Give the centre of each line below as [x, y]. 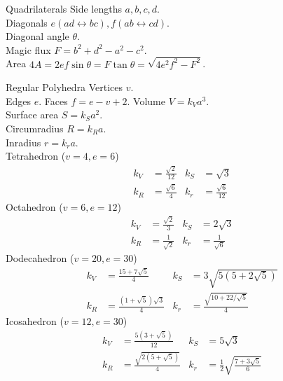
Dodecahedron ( [40, 258]
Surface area [32, 115]
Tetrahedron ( [36, 156]
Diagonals [27, 22]
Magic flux [28, 49]
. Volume [146, 101]
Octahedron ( [34, 206]
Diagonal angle [37, 36]
